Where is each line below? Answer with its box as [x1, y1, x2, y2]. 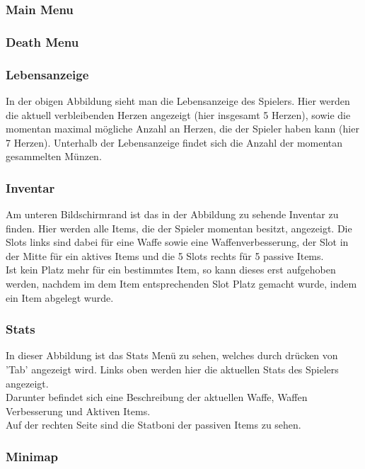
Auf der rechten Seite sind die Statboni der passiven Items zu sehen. [6, 417, 301, 432]
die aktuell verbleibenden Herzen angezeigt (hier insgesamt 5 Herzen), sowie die [6, 107, 351, 122]
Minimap [6, 447, 59, 465]
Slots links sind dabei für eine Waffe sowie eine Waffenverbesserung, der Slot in [6, 234, 349, 249]
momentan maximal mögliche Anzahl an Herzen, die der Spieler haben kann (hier [6, 121, 359, 136]
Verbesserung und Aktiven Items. [6, 403, 151, 418]
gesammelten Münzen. [6, 149, 102, 164]
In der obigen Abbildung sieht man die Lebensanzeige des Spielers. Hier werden [6, 93, 350, 108]
